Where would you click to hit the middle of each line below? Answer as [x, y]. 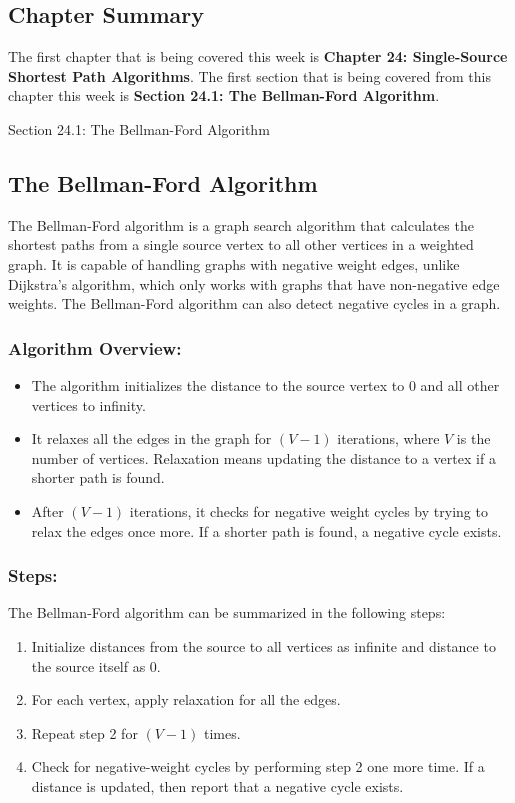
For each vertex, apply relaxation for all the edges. [186, 699]
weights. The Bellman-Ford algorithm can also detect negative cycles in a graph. [254, 303]
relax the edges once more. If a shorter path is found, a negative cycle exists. [266, 530]
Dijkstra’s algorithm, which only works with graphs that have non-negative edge [254, 283]
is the [473, 438]
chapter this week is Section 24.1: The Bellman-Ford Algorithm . [224, 95]
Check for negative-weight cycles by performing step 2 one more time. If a [258, 766]
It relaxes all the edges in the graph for [151, 438]
